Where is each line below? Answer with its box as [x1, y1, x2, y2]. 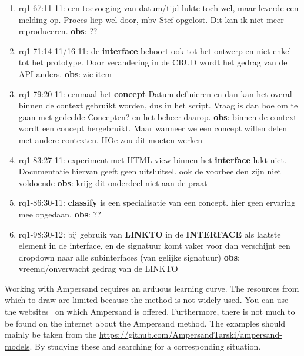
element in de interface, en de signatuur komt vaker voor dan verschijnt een [18, 239, 290, 252]
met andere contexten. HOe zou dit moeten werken [18, 133, 203, 146]
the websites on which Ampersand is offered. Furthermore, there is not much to [5, 305, 295, 318]
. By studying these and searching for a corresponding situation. [29, 339, 261, 352]
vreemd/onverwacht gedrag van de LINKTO [18, 262, 178, 275]
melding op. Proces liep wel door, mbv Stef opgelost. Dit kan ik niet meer [18, 13, 284, 25]
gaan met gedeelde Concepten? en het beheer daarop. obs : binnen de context [18, 110, 297, 123]
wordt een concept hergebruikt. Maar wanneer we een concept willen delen [18, 122, 288, 134]
